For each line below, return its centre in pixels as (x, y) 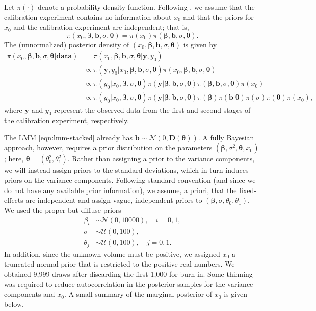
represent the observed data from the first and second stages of (152, 110)
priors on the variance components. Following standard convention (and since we (130, 180)
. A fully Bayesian (226, 137)
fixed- (248, 190)
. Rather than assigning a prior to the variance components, (161, 159)
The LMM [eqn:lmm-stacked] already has (68, 137)
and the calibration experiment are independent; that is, (101, 27)
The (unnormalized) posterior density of (67, 44)
